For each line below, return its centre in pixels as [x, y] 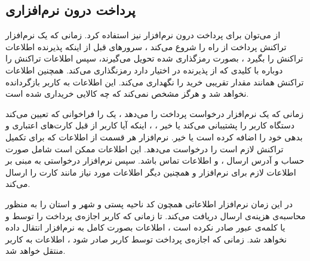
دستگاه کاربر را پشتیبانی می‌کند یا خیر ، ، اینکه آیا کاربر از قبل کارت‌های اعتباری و [150, 125]
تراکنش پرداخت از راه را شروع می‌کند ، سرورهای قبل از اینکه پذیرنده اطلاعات [146, 46]
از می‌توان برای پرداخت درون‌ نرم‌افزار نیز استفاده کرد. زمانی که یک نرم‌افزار [143, 35]
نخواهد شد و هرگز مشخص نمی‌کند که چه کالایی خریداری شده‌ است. [127, 93]
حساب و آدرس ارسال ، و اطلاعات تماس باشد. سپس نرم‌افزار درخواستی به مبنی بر [155, 160]
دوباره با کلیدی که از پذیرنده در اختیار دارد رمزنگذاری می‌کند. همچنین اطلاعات [144, 70]
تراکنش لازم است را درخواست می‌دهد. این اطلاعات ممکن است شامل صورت [145, 148]
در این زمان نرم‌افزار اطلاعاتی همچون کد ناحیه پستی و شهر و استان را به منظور [149, 203]
